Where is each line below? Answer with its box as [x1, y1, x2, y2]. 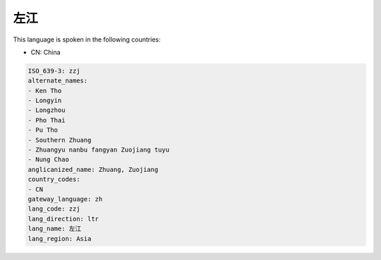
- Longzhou [28, 106, 66, 114]
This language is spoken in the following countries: [13, 35, 161, 44]
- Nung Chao [28, 156, 70, 163]
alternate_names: [28, 77, 88, 85]
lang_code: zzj [28, 205, 80, 213]
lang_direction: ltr [28, 215, 99, 223]
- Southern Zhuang [28, 136, 92, 144]
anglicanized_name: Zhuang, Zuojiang [28, 166, 159, 173]
